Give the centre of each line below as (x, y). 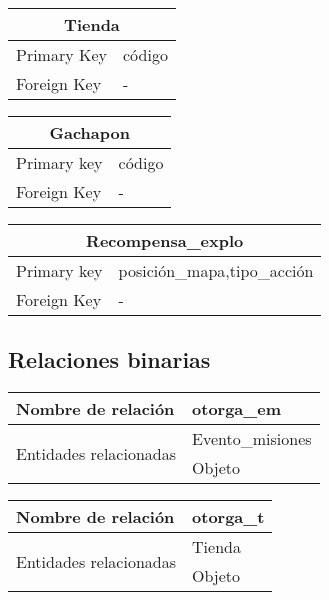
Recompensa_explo (165, 240)
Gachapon (89, 132)
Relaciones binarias (109, 359)
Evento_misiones (252, 439)
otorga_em (236, 409)
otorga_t (228, 517)
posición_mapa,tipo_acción (216, 270)
